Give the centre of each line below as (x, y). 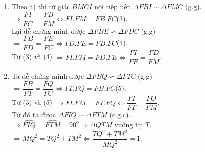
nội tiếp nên (113, 6)
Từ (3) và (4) (32, 57)
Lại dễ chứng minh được (49, 30)
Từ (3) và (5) (32, 102)
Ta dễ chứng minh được (48, 76)
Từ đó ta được (34, 115)
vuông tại (129, 124)
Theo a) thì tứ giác (41, 6)
